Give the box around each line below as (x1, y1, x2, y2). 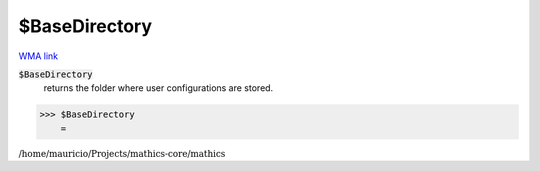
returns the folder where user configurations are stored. (43, 82, 274, 94)
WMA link (18, 50, 59, 62)
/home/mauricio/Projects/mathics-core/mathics (18, 148, 226, 159)
